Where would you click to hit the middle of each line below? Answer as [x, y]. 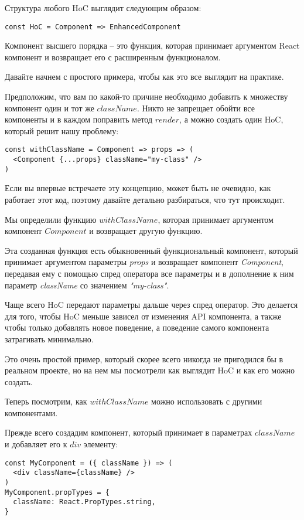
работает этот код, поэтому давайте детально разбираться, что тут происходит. [145, 199]
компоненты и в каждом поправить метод [79, 119]
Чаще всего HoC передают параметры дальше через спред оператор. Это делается [151, 305]
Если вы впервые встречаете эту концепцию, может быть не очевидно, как [138, 188]
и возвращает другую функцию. [146, 231]
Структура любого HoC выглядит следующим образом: [103, 8]
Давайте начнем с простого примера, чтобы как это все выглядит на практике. [144, 77]
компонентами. [31, 412]
